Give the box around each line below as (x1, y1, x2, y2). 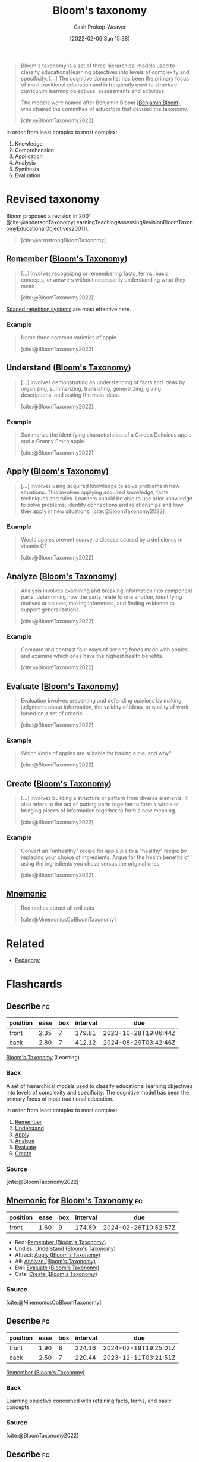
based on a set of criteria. (20, 710, 84, 717)
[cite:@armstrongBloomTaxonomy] (20, 236, 106, 243)
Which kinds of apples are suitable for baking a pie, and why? (20, 750, 172, 757)
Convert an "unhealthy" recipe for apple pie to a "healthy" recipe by (20, 847, 187, 854)
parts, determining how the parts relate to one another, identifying (20, 594, 182, 601)
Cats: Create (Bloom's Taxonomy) (14, 1270, 98, 1277)
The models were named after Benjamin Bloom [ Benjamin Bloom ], (20, 99, 182, 106)
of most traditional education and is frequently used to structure (20, 81, 178, 88)
